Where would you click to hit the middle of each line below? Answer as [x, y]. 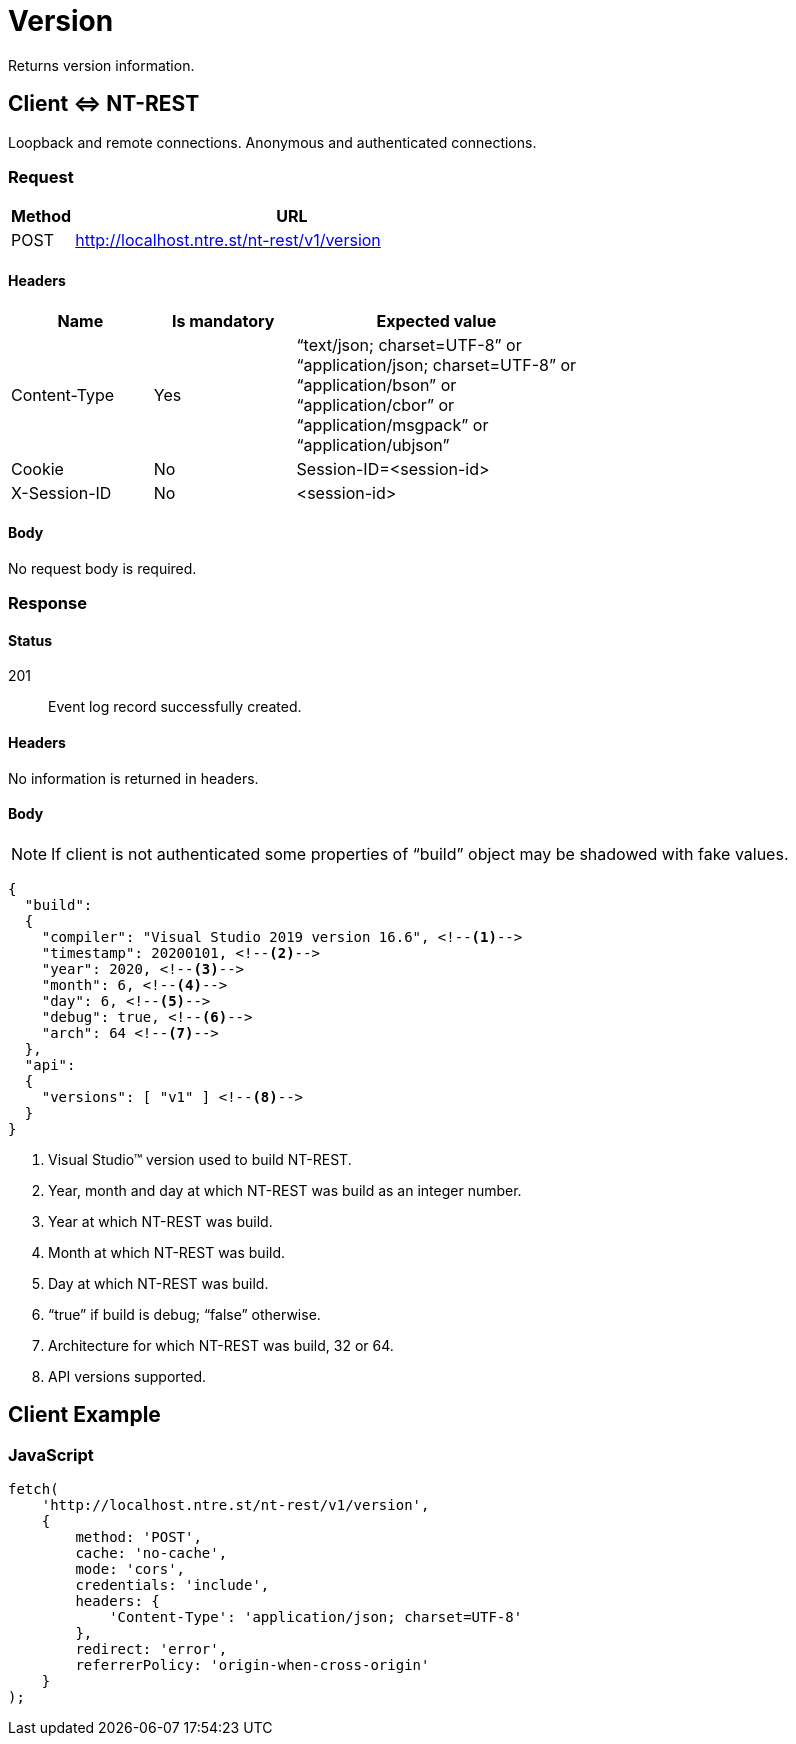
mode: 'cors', [130, 1569]
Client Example [84, 1415]
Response [47, 603]
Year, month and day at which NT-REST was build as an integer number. [285, 1190]
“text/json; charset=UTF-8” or [409, 344]
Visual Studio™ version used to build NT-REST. [200, 1159]
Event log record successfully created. [175, 707]
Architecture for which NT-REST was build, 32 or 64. [221, 1345]
